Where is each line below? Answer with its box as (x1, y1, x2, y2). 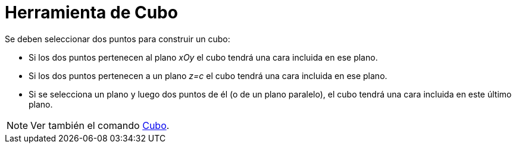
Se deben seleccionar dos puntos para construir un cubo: (5, 33, 230, 44)
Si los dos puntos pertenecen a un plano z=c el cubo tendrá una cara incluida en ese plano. (29, 70, 387, 81)
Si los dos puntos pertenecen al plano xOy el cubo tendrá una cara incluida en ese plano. (29, 52, 378, 62)
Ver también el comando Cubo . (30, 119, 170, 131)
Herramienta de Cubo (5, 2, 178, 23)
